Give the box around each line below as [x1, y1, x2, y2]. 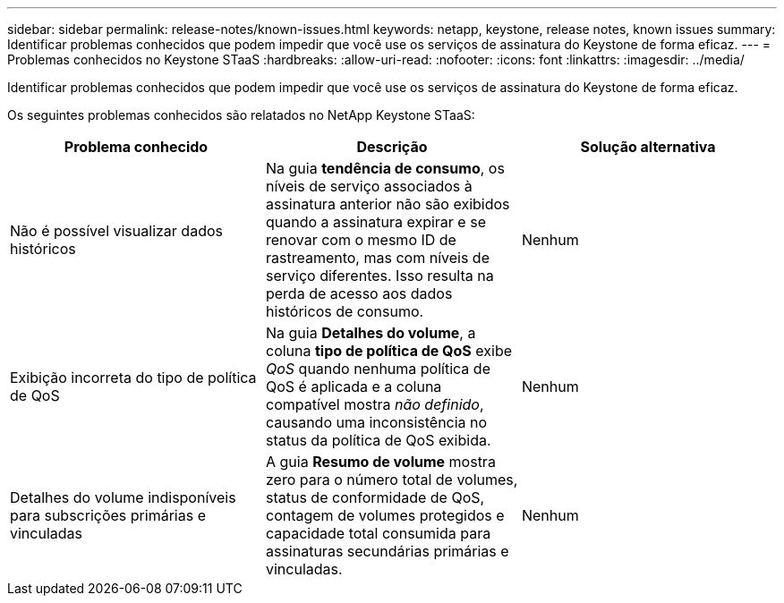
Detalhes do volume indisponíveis [10, 488, 236, 506]
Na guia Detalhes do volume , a [265, 324, 476, 342]
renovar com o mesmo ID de [265, 231, 456, 249]
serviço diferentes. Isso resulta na [265, 267, 494, 285]
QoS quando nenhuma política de [265, 360, 490, 378]
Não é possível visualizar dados [10, 222, 223, 240]
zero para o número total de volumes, [265, 471, 518, 488]
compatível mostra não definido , [265, 395, 484, 413]
